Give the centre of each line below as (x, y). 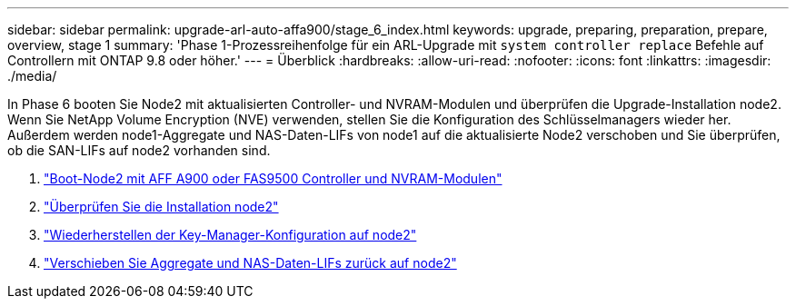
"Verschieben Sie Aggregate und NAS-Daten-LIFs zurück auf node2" (250, 263)
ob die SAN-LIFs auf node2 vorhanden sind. (139, 150)
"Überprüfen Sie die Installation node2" (161, 207)
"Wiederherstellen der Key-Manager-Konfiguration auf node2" (230, 235)
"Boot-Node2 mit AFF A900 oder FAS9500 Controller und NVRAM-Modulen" (273, 178)
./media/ (32, 76)
